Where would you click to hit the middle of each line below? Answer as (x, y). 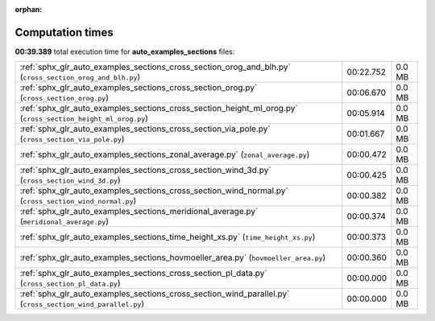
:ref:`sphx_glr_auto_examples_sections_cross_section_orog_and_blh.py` (155, 67)
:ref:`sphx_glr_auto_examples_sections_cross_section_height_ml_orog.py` (159, 109)
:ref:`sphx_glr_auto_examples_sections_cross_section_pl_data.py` (143, 274)
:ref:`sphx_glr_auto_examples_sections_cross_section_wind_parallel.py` (155, 294)
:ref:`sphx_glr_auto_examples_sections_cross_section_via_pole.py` (145, 129)
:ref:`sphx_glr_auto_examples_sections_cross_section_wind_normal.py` (154, 191)
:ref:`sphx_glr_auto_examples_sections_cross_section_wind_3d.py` (145, 171)
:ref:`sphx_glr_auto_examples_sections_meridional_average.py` (139, 212)
